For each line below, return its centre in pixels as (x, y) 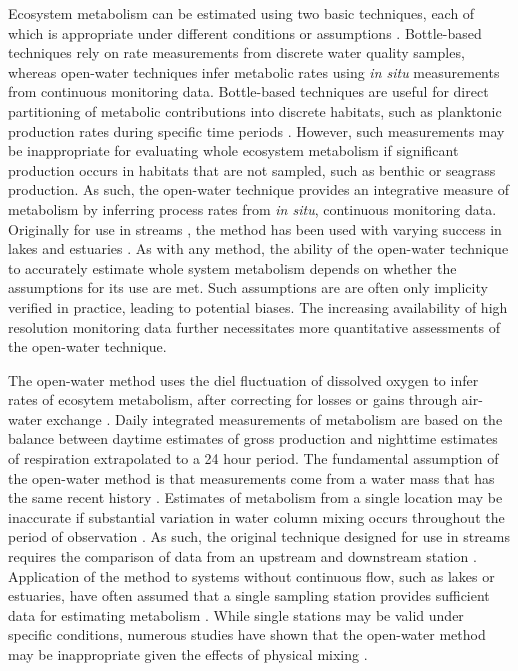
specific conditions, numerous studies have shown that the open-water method (247, 634)
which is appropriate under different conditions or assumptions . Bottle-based (245, 32)
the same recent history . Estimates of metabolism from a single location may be (255, 497)
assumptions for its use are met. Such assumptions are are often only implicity (248, 287)
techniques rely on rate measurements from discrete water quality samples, (236, 52)
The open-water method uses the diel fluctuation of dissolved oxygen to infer (243, 379)
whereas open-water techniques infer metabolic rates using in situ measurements (254, 71)
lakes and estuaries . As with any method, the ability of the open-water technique (258, 248)
